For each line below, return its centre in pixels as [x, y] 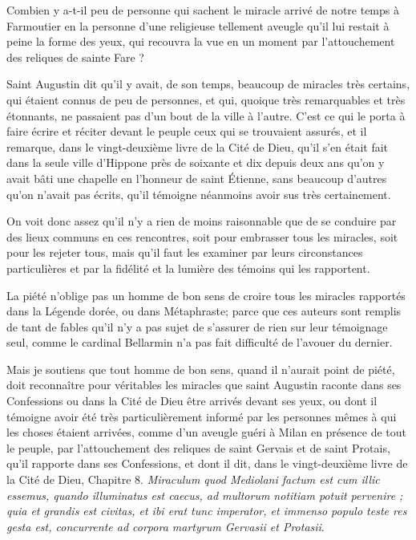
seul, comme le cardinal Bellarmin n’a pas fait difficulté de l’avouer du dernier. [200, 342]
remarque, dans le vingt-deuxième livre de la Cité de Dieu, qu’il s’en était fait [198, 146]
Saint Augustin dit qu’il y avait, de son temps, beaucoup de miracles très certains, [208, 84]
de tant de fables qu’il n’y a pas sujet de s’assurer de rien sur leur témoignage [197, 326]
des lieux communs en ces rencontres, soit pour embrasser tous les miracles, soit [202, 236]
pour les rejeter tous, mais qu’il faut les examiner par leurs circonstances [185, 252]
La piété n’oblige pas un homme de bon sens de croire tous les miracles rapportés [206, 295]
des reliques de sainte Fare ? [75, 57]
